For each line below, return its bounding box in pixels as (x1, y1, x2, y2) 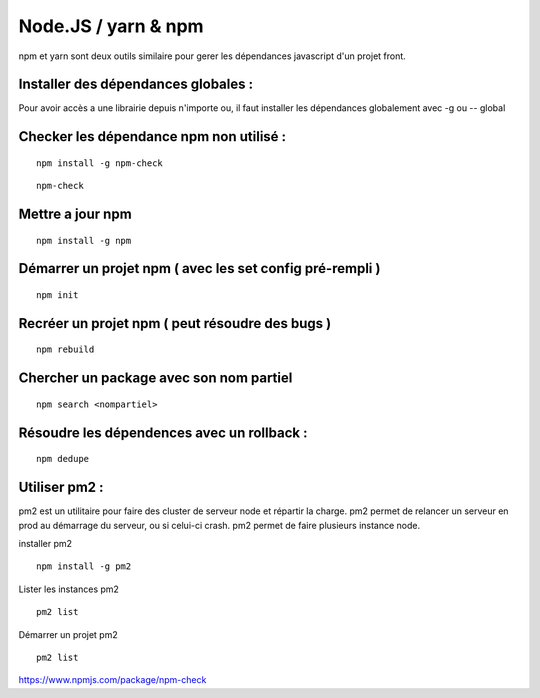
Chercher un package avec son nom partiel (18, 370, 293, 387)
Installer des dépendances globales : (18, 76, 254, 93)
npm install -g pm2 (36, 561, 132, 572)
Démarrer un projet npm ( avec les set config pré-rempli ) (18, 260, 381, 277)
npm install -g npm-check (36, 157, 164, 169)
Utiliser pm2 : (18, 479, 104, 496)
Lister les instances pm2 (18, 583, 120, 595)
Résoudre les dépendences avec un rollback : (18, 424, 308, 441)
